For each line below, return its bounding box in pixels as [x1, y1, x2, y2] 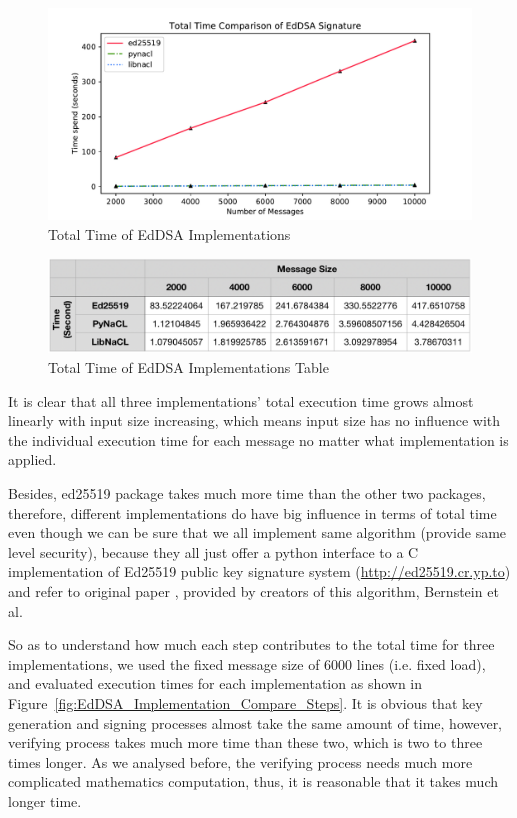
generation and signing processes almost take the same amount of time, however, [8, 712, 503, 733]
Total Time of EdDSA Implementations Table [48, 357, 329, 378]
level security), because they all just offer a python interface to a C [8, 541, 419, 562]
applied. [8, 449, 57, 470]
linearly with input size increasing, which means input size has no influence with [8, 410, 501, 431]
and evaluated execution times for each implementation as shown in [8, 673, 423, 694]
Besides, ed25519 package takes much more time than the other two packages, [8, 482, 486, 503]
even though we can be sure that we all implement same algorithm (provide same [8, 522, 507, 543]
